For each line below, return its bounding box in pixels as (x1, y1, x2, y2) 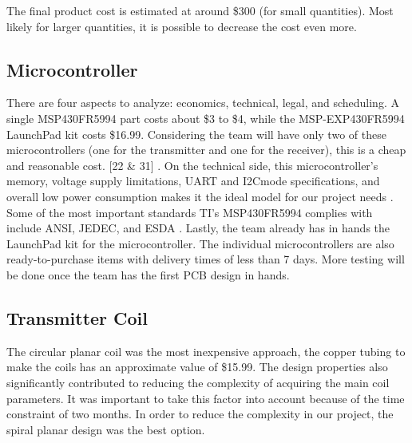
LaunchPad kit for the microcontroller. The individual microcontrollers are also (6, 235, 394, 251)
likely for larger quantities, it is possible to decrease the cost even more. (6, 18, 357, 34)
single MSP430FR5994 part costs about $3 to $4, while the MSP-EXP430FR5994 (6, 109, 405, 126)
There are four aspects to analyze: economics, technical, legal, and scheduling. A (6, 94, 399, 111)
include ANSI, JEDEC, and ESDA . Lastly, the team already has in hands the (6, 220, 390, 236)
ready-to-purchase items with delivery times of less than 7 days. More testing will (6, 251, 405, 267)
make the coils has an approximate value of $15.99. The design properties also (6, 358, 388, 375)
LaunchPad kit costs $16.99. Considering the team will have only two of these (6, 125, 386, 142)
